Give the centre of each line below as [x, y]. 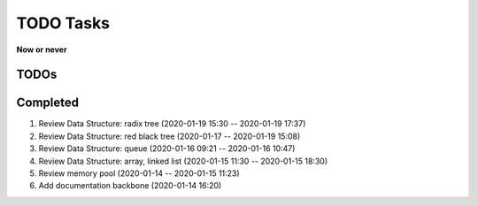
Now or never [42, 50]
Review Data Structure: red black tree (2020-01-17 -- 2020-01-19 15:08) [170, 136]
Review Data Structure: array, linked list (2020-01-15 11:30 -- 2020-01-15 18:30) [183, 161]
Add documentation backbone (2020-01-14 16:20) [130, 186]
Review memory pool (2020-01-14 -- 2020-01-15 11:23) [139, 173]
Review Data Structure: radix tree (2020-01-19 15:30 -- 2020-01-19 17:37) [172, 124]
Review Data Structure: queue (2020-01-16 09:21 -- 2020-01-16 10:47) [167, 149]
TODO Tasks [63, 23]
